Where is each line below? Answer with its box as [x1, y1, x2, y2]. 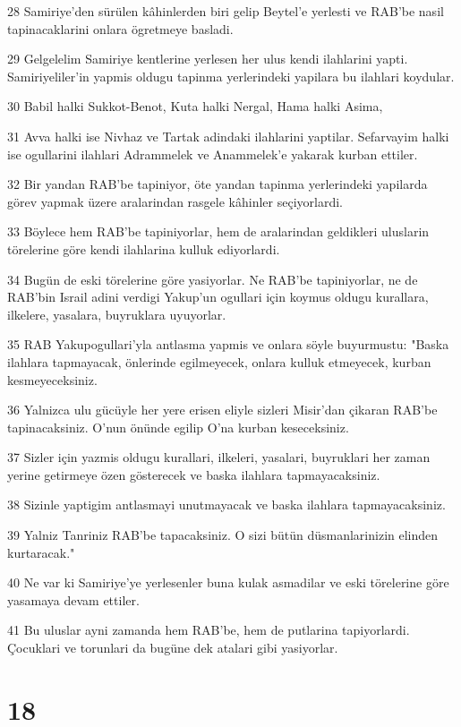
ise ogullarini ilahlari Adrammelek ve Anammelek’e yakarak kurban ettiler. [7, 144, 418, 163]
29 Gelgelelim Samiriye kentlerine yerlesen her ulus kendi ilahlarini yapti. [7, 49, 408, 68]
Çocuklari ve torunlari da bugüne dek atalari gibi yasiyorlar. [7, 638, 338, 657]
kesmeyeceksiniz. [7, 370, 98, 389]
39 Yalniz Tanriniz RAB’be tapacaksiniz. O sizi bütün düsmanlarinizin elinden [7, 526, 439, 544]
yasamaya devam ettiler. [7, 590, 140, 609]
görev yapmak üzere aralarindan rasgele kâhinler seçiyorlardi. [7, 192, 343, 210]
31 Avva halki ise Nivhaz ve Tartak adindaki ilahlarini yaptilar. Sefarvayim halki [7, 126, 449, 145]
